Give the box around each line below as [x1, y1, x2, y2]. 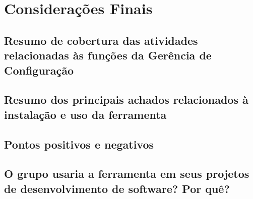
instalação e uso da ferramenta [4, 106, 167, 122]
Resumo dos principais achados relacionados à [4, 92, 248, 107]
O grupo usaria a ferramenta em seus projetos [4, 166, 249, 181]
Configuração [4, 62, 74, 78]
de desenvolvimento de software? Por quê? [4, 180, 230, 196]
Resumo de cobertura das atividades [4, 32, 198, 48]
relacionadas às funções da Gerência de [4, 47, 212, 63]
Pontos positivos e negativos [4, 136, 154, 152]
